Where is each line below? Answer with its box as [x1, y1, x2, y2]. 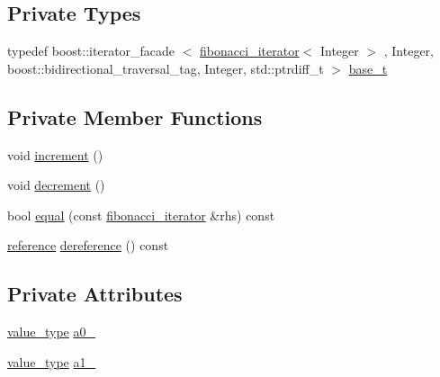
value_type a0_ [7, 322, 96, 341]
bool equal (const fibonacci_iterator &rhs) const [7, 205, 275, 224]
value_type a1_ [7, 352, 96, 371]
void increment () [7, 145, 103, 164]
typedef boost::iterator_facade [7, 41, 175, 60]
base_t [348, 58, 388, 77]
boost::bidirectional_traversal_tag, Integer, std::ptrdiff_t [7, 58, 324, 77]
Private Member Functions [7, 103, 263, 130]
